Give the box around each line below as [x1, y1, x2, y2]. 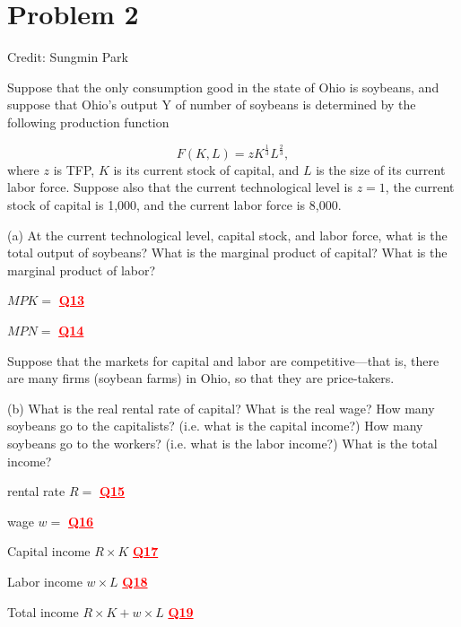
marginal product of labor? [7, 260, 156, 279]
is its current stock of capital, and [113, 160, 300, 179]
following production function [7, 112, 170, 131]
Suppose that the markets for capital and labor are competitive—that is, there [7, 351, 439, 370]
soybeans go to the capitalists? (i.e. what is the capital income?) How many [7, 416, 423, 435]
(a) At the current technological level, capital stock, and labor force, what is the [7, 225, 448, 244]
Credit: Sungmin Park [7, 48, 128, 66]
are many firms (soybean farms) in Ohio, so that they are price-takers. [7, 369, 395, 388]
